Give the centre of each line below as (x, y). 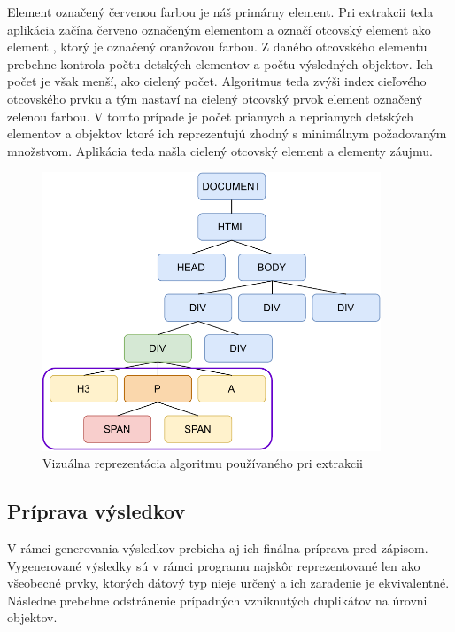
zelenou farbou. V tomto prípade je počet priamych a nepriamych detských (211, 116)
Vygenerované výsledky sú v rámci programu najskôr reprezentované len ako (214, 565)
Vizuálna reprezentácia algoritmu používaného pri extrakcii (203, 463)
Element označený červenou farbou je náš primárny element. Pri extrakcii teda (220, 12)
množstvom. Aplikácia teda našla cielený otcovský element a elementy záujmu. (220, 150)
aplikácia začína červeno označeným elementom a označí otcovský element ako (219, 29)
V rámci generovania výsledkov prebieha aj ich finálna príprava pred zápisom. (218, 548)
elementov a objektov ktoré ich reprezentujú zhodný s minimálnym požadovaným (227, 133)
